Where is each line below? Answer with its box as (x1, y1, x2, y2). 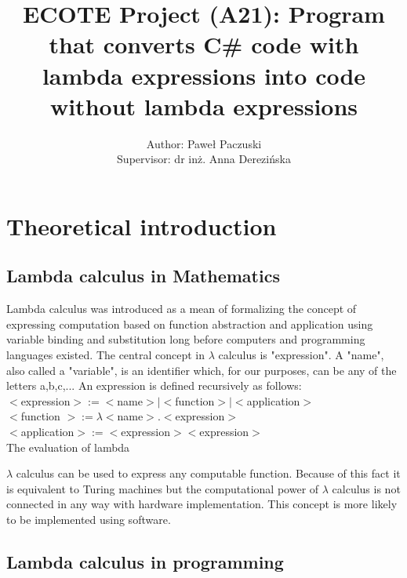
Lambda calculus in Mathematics (6, 264, 280, 288)
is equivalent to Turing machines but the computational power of (6, 480, 319, 496)
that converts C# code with (49, 28, 359, 60)
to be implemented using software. (6, 511, 171, 527)
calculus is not (332, 480, 401, 496)
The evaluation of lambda (6, 438, 130, 455)
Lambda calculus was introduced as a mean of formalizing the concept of (6, 300, 357, 317)
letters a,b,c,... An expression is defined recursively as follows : (6, 377, 302, 394)
